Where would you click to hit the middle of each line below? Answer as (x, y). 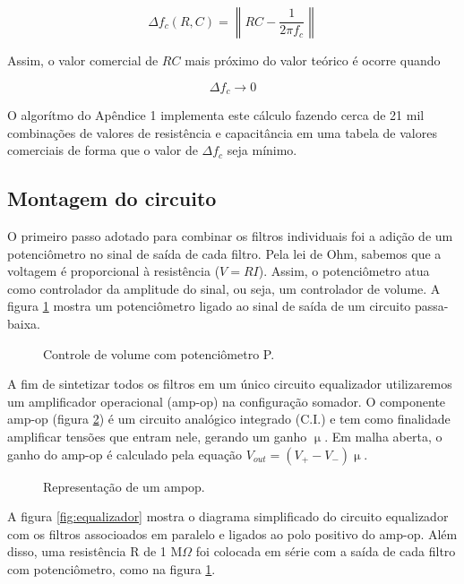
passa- (431, 306)
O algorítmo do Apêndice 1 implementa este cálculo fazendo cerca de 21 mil (216, 115)
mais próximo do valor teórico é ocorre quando (313, 60)
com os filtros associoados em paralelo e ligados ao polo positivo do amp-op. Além (232, 533)
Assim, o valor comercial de (83, 60)
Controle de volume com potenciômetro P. (159, 353)
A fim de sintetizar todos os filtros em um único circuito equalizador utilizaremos (230, 384)
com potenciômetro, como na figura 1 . (112, 568)
